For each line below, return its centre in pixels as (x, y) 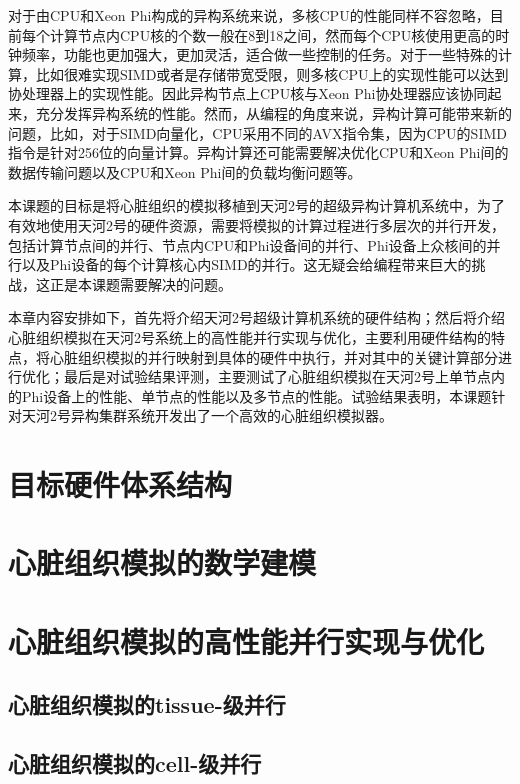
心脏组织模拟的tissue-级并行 (147, 704)
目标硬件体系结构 (120, 484)
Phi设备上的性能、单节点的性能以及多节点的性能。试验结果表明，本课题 (256, 395)
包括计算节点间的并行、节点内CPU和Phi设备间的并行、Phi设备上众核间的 (247, 244)
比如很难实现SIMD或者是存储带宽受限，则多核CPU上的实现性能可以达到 (272, 73)
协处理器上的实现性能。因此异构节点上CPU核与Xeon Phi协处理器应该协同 (248, 93)
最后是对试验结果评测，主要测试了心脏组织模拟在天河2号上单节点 (277, 376)
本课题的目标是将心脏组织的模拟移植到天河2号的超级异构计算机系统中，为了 (256, 205)
